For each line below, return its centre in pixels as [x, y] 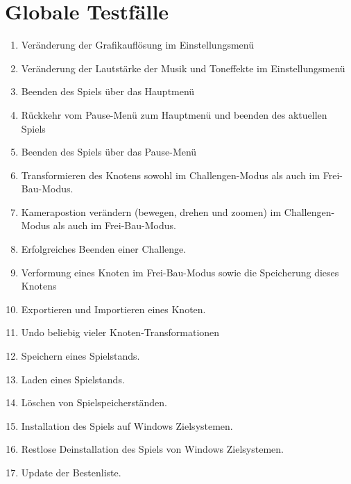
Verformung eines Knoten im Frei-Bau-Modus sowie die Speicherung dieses [180, 272]
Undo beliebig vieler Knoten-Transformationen [120, 332]
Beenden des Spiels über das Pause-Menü [109, 152]
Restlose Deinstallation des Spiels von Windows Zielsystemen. [152, 449]
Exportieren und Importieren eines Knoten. [113, 309]
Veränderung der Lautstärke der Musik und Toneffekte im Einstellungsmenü [183, 68]
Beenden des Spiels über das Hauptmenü [108, 91]
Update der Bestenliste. [71, 472]
